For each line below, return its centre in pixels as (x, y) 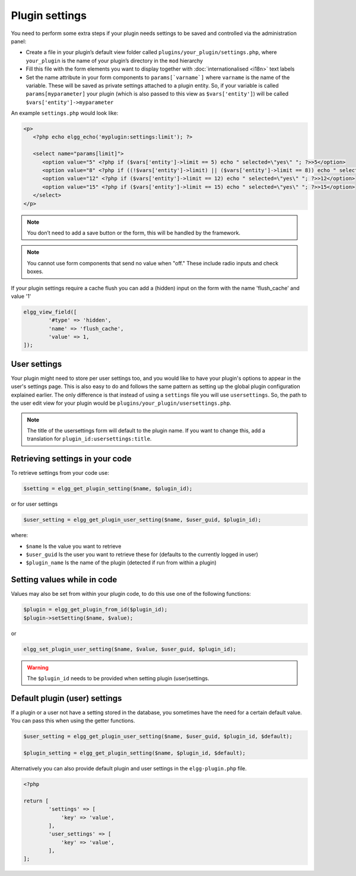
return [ (36, 801)
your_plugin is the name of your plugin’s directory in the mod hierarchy (114, 61)
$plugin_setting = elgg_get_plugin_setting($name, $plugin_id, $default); (135, 753)
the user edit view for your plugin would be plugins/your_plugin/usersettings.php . (121, 403)
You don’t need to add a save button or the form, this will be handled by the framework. (133, 233)
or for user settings (34, 504)
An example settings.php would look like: (65, 113)
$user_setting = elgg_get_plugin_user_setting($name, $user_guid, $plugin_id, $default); (158, 737)
